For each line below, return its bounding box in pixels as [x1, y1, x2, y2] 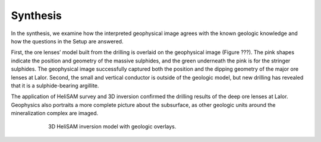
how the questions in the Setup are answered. [11, 37, 124, 45]
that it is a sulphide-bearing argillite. [11, 82, 99, 89]
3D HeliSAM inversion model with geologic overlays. [48, 123, 177, 130]
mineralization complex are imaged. [11, 110, 99, 117]
